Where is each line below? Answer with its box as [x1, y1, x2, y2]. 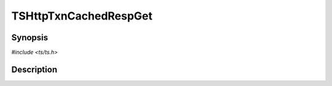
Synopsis [11, 32, 49, 43]
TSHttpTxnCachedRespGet [11, 9, 153, 23]
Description [11, 64, 58, 74]
